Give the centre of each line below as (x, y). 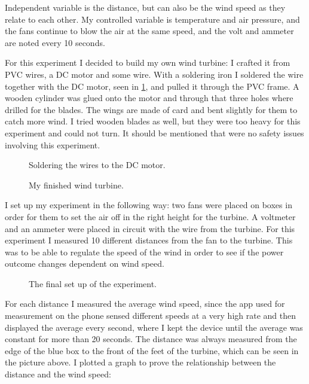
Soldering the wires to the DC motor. (97, 165)
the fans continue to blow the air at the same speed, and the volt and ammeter (149, 31)
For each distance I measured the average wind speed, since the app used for (145, 304)
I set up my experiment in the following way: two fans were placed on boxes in (149, 205)
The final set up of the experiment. (93, 283)
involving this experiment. (53, 144)
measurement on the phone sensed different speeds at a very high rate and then (151, 316)
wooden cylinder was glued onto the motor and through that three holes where (149, 98)
